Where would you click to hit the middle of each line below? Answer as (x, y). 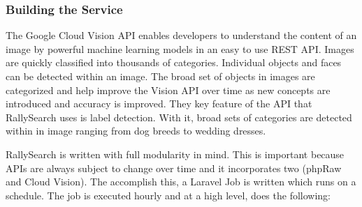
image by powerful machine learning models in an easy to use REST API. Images (180, 48)
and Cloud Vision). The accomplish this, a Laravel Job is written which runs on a (181, 182)
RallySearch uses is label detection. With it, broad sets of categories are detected (179, 117)
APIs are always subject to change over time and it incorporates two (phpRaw (174, 168)
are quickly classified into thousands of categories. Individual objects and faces (174, 62)
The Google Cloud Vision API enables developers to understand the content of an (181, 35)
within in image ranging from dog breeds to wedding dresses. (136, 131)
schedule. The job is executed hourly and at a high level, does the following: (168, 195)
